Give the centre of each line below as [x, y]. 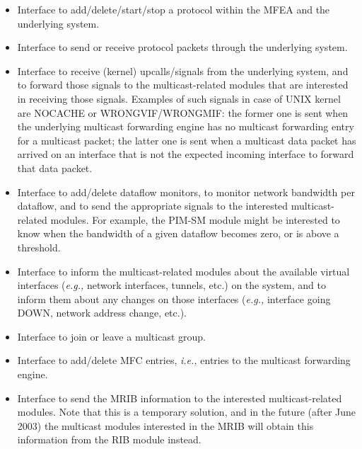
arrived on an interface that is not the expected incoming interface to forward [186, 154]
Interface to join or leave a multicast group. [111, 336]
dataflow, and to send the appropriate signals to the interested [153, 206]
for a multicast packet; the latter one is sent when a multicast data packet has [187, 140]
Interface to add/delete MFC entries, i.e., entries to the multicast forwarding [184, 360]
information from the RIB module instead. [109, 439]
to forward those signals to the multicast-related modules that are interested [183, 85]
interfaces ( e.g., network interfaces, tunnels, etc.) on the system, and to [171, 285]
